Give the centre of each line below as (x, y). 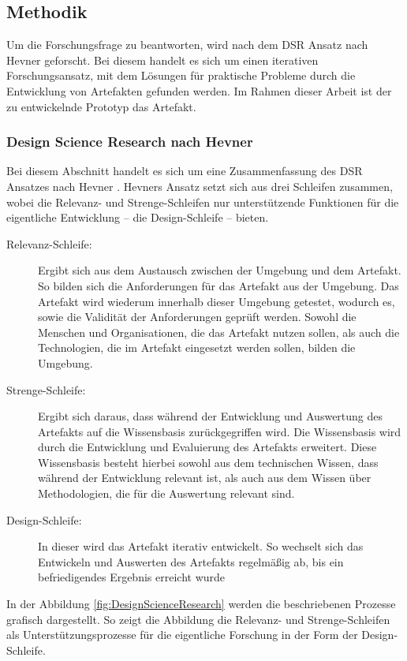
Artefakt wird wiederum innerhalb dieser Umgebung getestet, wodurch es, (217, 301)
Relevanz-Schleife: (49, 243)
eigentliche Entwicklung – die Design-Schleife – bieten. (138, 217)
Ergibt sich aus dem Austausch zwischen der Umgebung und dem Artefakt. (220, 270)
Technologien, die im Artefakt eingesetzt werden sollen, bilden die (197, 347)
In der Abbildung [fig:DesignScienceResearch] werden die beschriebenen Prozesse (201, 604)
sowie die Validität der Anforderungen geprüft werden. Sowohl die (197, 317)
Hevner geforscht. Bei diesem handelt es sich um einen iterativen (162, 60)
